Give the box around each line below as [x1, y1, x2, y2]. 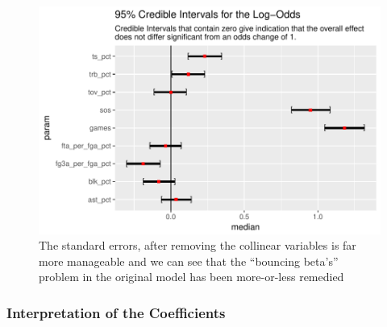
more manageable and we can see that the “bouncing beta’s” [39, 252, 339, 269]
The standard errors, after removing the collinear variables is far [39, 237, 356, 254]
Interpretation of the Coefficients [6, 302, 226, 322]
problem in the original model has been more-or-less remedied [39, 268, 344, 285]
